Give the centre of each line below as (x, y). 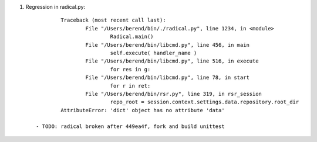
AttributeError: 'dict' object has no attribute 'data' (143, 110)
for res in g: (130, 69)
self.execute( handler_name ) (154, 53)
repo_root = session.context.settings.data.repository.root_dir (205, 102)
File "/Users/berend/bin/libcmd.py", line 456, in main (167, 45)
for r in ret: (130, 86)
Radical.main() (132, 37)
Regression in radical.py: (55, 7)
